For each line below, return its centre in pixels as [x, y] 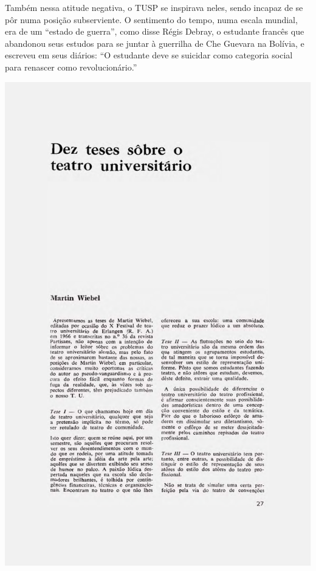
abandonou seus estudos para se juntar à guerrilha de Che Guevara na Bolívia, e [155, 43]
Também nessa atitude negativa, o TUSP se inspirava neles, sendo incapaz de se [154, 7]
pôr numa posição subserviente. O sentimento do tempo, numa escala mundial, [151, 19]
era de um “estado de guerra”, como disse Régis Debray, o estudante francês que [155, 31]
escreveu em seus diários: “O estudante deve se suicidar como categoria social [149, 55]
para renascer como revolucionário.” [71, 67]
